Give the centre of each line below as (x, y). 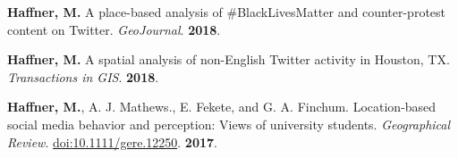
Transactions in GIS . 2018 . (83, 76)
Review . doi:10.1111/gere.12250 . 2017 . (112, 141)
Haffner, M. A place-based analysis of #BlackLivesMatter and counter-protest (227, 12)
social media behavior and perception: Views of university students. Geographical (229, 124)
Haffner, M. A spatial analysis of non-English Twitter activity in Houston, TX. (229, 59)
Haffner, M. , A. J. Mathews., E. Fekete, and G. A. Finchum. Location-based (222, 107)
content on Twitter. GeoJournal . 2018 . (114, 29)
